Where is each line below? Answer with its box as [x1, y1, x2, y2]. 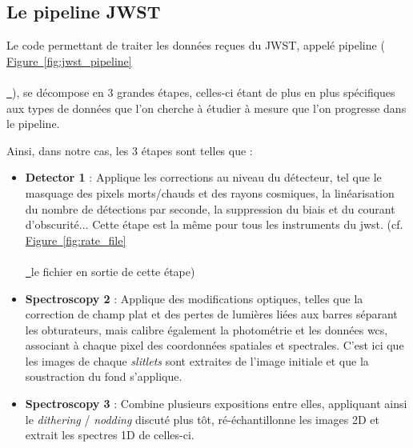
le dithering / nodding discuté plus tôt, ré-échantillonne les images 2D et [25, 410, 380, 427]
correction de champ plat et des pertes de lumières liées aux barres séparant [25, 306, 398, 322]
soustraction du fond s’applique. [25, 368, 182, 385]
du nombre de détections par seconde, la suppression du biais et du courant [25, 200, 395, 217]
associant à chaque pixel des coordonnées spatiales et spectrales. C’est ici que [25, 337, 404, 354]
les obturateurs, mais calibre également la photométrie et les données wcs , [25, 321, 388, 338]
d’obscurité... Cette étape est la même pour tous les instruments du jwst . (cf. [25, 216, 403, 233]
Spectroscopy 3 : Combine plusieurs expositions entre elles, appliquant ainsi [25, 395, 407, 412]
